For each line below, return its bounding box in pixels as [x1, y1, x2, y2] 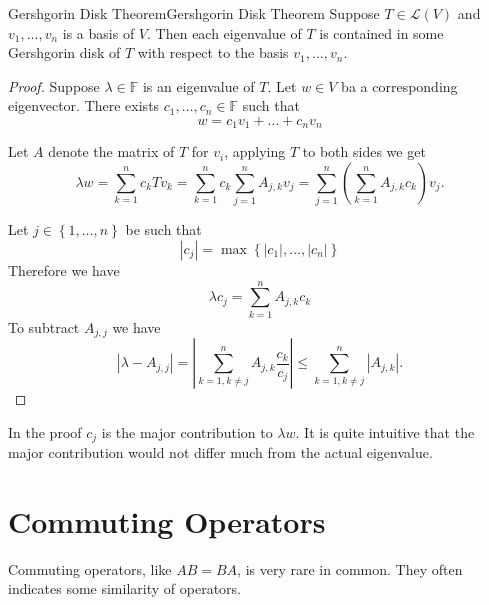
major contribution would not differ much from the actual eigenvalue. [8, 442, 433, 463]
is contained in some [319, 22, 444, 43]
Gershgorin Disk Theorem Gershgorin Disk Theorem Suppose [8, 3, 380, 23]
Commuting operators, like [8, 558, 172, 579]
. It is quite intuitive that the [295, 421, 475, 442]
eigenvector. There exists [8, 95, 160, 116]
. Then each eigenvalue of [147, 22, 302, 43]
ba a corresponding [341, 75, 458, 96]
